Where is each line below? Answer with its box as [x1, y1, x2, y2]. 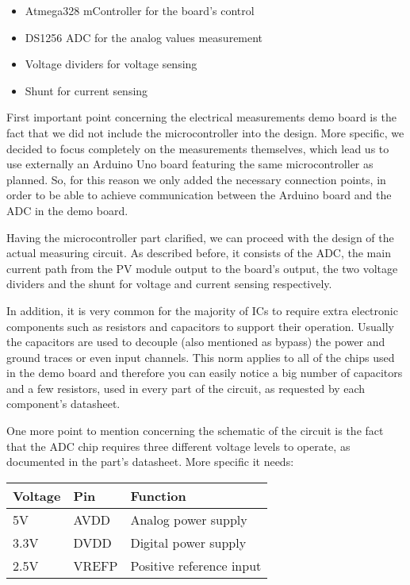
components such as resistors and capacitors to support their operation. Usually [6, 318, 394, 334]
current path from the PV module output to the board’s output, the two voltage [6, 260, 398, 276]
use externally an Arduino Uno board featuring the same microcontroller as [6, 156, 374, 172]
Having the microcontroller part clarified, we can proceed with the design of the [6, 229, 394, 245]
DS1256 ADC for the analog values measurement [25, 29, 263, 45]
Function [130, 486, 186, 505]
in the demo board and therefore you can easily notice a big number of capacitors [6, 364, 403, 381]
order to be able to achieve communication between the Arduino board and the [6, 187, 392, 203]
